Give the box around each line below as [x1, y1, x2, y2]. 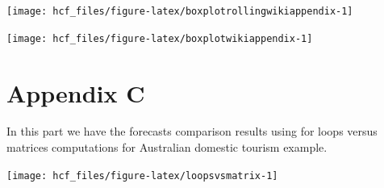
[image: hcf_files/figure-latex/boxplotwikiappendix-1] [6, 32, 313, 44]
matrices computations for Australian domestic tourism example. [6, 139, 328, 156]
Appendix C [6, 76, 145, 109]
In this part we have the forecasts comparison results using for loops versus [6, 123, 378, 140]
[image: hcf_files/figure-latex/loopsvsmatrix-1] [6, 169, 278, 182]
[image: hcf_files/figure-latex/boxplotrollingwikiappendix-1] [6, 6, 353, 17]
